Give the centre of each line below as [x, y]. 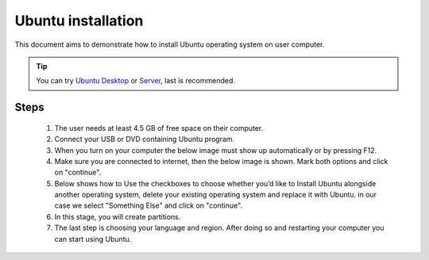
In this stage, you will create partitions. [118, 216]
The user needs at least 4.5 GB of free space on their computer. [159, 128]
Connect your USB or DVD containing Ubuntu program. [145, 140]
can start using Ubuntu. [93, 239]
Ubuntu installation [79, 21]
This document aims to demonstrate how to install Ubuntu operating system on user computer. [170, 44]
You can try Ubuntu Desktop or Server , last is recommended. [136, 81]
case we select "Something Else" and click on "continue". [148, 205]
